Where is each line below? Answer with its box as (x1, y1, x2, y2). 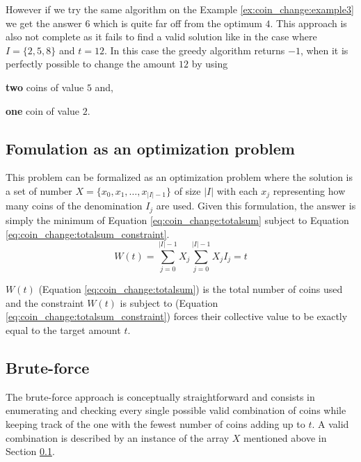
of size (174, 183, 201, 198)
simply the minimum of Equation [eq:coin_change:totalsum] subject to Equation (6, 212, 349, 227)
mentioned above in (243, 430, 327, 445)
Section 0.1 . (6, 444, 55, 459)
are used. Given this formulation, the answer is (156, 198, 356, 213)
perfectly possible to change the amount (6, 56, 176, 71)
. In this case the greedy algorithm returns (104, 42, 285, 57)
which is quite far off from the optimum (93, 15, 262, 30)
